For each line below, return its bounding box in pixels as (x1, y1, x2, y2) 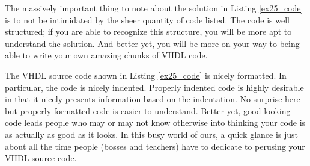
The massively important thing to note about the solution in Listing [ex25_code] (5, 2, 303, 14)
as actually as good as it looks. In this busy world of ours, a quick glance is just (5, 128, 299, 140)
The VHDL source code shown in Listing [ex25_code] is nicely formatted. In (5, 69, 287, 81)
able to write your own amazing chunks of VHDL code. (5, 49, 208, 61)
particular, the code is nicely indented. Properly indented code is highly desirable (5, 81, 304, 93)
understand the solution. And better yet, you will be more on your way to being (5, 37, 300, 49)
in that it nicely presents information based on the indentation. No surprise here (5, 93, 300, 105)
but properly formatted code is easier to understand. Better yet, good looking (5, 104, 291, 117)
